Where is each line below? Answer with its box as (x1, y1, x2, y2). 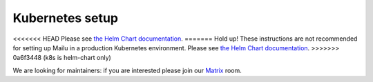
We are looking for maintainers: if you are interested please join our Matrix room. (12, 66, 242, 74)
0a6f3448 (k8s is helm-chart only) (12, 54, 112, 62)
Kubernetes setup (12, 10, 119, 25)
